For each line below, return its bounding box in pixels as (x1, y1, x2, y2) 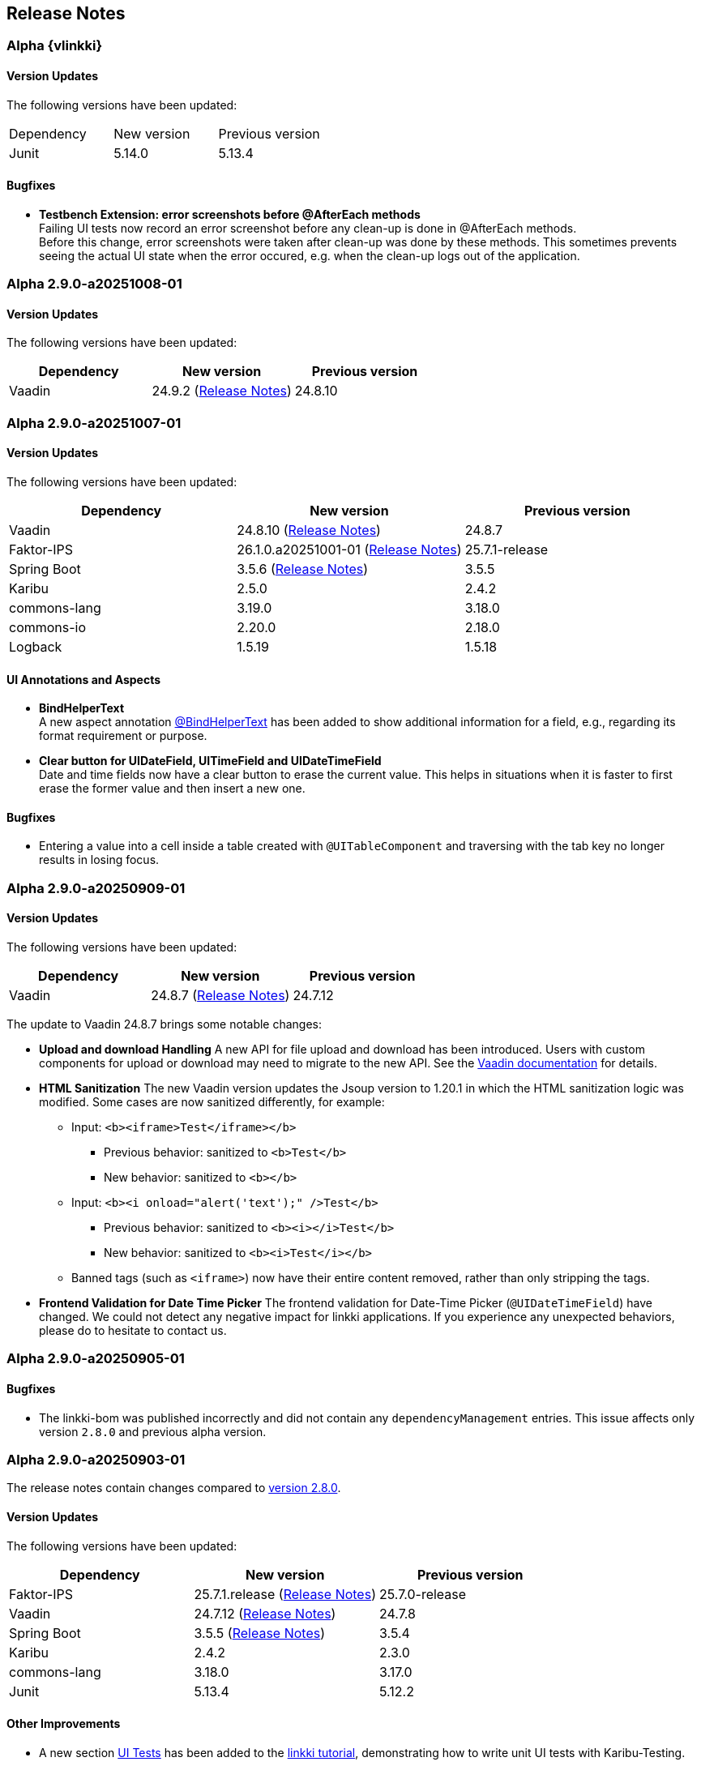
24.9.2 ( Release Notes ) (152, 383, 292, 400)
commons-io (9, 619, 87, 636)
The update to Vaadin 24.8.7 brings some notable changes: (6, 1017, 323, 1032)
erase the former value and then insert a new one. (39, 781, 306, 796)
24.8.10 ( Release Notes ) (237, 522, 381, 539)
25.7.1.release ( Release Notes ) (194, 1585, 376, 1602)
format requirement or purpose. (39, 729, 207, 743)
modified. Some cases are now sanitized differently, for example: (39, 1095, 385, 1110)
